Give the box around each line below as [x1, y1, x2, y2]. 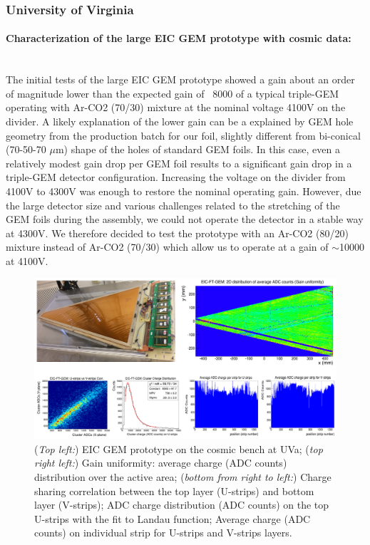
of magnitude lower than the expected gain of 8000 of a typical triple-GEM [6, 85, 339, 100]
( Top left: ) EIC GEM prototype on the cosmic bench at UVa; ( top [34, 441, 323, 456]
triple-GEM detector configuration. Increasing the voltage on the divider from [6, 170, 346, 185]
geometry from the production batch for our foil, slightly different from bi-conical [6, 128, 361, 142]
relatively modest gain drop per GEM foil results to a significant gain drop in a [6, 155, 352, 170]
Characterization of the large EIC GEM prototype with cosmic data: [6, 31, 351, 46]
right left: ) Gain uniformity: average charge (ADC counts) [34, 455, 287, 470]
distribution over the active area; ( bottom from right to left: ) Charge [34, 469, 332, 484]
